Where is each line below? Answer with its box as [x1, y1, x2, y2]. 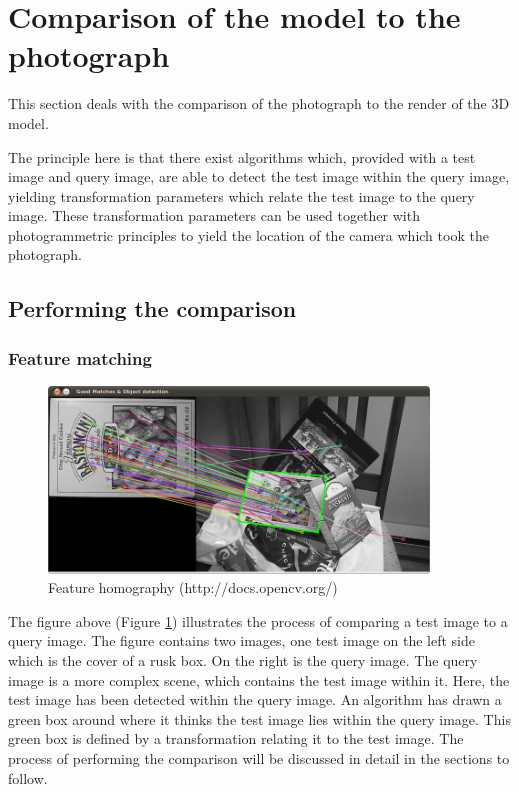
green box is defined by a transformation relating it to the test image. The [8, 728, 464, 749]
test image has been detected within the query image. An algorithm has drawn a [8, 689, 502, 710]
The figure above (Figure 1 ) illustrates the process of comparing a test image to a [8, 610, 508, 631]
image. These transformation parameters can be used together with [8, 205, 420, 226]
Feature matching [8, 345, 152, 370]
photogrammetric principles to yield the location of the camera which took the [8, 224, 489, 245]
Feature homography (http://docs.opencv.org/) [48, 577, 338, 598]
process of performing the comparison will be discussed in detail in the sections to [8, 748, 510, 768]
